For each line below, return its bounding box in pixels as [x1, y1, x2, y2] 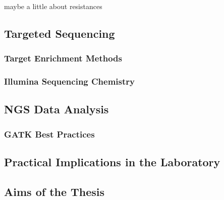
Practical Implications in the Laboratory [4, 154, 220, 170]
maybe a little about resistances [4, 1, 102, 11]
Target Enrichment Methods [4, 52, 122, 64]
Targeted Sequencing [4, 25, 115, 41]
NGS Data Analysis [4, 101, 109, 117]
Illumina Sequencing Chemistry [4, 75, 135, 88]
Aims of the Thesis [4, 183, 105, 199]
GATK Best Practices [4, 127, 95, 140]
